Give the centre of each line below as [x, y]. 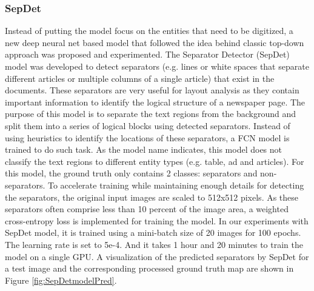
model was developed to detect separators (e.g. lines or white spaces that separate [157, 66]
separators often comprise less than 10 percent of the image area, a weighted [147, 209]
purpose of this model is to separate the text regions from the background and [151, 114]
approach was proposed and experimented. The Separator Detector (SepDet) [147, 54]
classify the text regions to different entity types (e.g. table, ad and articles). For [155, 161]
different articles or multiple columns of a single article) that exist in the [140, 78]
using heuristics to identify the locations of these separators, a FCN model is [147, 137]
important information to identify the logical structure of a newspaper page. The [155, 102]
